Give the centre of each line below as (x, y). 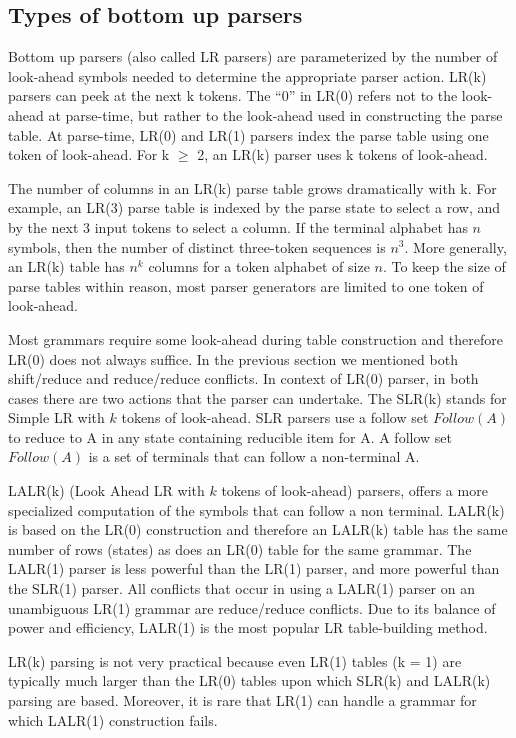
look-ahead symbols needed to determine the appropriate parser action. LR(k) (247, 75)
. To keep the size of (444, 266)
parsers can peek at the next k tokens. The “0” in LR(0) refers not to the (233, 95)
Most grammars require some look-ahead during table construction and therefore (255, 338)
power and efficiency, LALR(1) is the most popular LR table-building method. (248, 627)
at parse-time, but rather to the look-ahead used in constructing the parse (275, 114)
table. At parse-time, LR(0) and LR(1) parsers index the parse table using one (248, 134)
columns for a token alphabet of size (259, 266)
